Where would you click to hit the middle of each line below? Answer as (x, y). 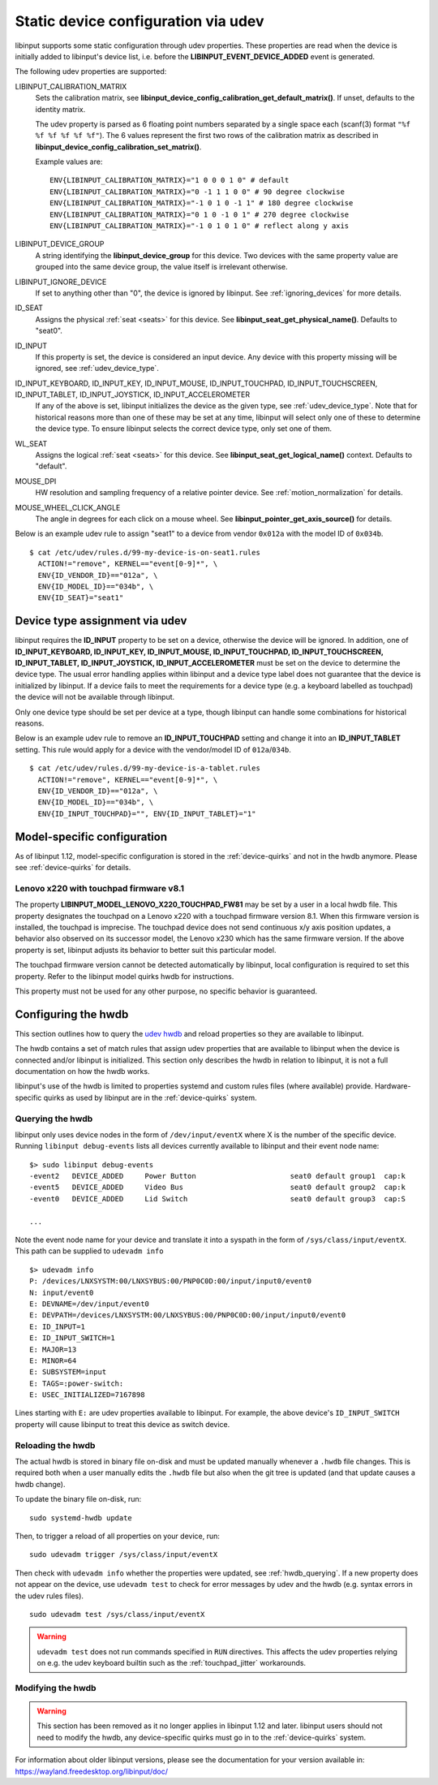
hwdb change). (40, 1484)
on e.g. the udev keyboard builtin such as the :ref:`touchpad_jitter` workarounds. (172, 1663)
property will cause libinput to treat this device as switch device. (122, 1424)
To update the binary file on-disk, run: (78, 1499)
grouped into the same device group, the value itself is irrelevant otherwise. (161, 267)
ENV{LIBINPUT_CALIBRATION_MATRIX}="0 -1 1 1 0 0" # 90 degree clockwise (197, 192)
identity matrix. (60, 109)
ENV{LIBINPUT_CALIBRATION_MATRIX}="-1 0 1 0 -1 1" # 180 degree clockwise (202, 203)
